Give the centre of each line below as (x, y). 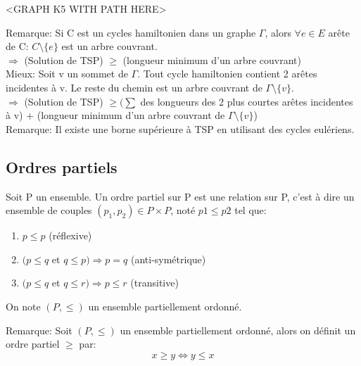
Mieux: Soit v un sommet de (67, 74)
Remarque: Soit (39, 330)
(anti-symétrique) (168, 259)
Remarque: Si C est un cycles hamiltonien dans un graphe (131, 32)
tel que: (251, 210)
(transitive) (154, 283)
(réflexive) (70, 235)
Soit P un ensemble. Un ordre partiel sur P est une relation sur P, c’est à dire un (180, 196)
